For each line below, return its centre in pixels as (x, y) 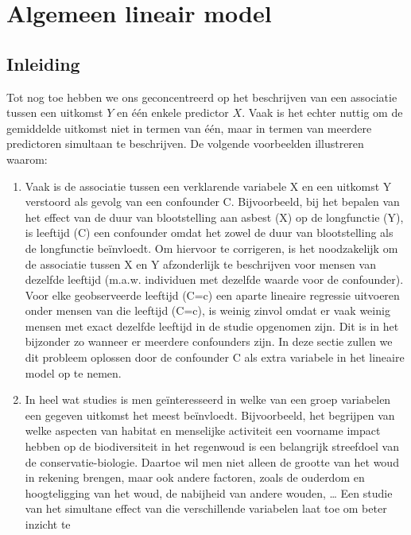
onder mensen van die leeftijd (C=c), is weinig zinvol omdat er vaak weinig (207, 310)
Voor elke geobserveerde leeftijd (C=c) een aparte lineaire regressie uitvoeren (212, 295)
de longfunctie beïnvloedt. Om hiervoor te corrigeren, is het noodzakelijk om (211, 248)
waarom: (27, 159)
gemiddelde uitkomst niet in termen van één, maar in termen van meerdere (189, 128)
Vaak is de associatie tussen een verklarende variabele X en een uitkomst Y (208, 186)
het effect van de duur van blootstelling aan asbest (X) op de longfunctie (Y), (214, 217)
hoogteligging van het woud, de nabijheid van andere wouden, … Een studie (209, 492)
